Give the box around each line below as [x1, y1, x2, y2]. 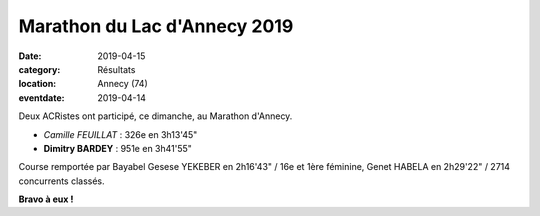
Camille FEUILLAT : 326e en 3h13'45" [43, 128, 198, 140]
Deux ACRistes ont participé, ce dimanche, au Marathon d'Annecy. [18, 110, 293, 122]
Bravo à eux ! [18, 193, 74, 205]
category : [18, 63, 61, 75]
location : [18, 78, 57, 90]
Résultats [97, 63, 136, 75]
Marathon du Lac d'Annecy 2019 [18, 15, 294, 37]
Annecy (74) [97, 78, 149, 90]
